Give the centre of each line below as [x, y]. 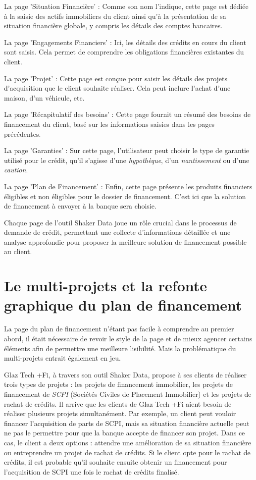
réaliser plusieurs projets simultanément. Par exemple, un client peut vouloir [120, 413]
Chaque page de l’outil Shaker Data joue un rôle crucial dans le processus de [120, 222]
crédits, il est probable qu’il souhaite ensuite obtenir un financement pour [116, 462]
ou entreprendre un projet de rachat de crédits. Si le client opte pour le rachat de [127, 452]
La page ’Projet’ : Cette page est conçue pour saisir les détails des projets [116, 78]
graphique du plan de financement [123, 305]
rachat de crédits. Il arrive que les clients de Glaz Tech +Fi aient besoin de [118, 403]
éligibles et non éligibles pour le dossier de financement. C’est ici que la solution [125, 196]
